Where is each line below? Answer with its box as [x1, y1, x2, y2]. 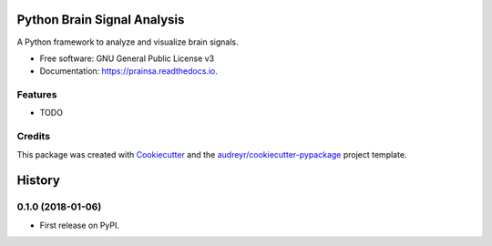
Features [16, 88, 57, 101]
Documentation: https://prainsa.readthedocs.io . [39, 66, 218, 77]
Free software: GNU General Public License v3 [39, 53, 215, 64]
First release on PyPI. [39, 220, 120, 231]
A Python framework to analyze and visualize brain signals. [16, 36, 239, 47]
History [16, 173, 61, 189]
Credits [16, 130, 50, 143]
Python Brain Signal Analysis [16, 12, 185, 27]
